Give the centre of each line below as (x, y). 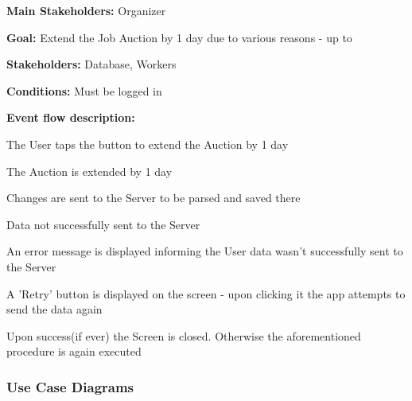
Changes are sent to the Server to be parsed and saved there (154, 198)
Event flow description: (71, 117)
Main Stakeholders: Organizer (86, 10)
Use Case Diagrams (70, 386)
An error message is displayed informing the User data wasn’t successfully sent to (205, 251)
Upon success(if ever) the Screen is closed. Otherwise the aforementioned (184, 335)
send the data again (54, 309)
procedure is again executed (74, 351)
